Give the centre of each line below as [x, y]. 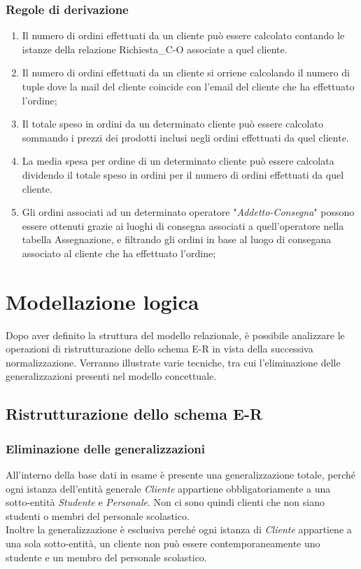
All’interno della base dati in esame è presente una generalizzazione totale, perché [181, 475]
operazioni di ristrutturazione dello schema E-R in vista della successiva [160, 349]
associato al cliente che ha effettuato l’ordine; [119, 253]
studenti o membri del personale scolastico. [98, 515]
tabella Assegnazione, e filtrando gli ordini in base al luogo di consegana [177, 239]
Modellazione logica [102, 301]
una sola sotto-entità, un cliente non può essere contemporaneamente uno [163, 543]
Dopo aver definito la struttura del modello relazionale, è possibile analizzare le [175, 335]
